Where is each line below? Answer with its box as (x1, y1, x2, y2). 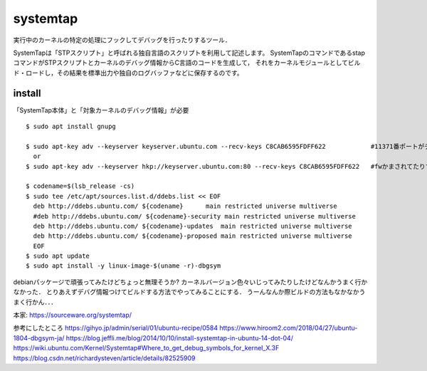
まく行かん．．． (13, 298, 57, 306)
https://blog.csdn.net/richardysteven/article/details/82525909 (13, 353, 196, 362)
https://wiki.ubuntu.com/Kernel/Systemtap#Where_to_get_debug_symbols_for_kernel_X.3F (13, 344, 280, 352)
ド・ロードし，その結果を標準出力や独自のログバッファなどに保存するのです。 (13, 68, 243, 77)
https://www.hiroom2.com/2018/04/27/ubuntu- (219, 324, 358, 333)
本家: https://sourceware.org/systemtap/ (13, 310, 132, 320)
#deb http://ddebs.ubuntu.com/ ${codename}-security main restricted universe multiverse (33, 212, 356, 220)
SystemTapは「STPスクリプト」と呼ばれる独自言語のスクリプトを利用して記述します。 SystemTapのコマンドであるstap (13, 48, 366, 57)
